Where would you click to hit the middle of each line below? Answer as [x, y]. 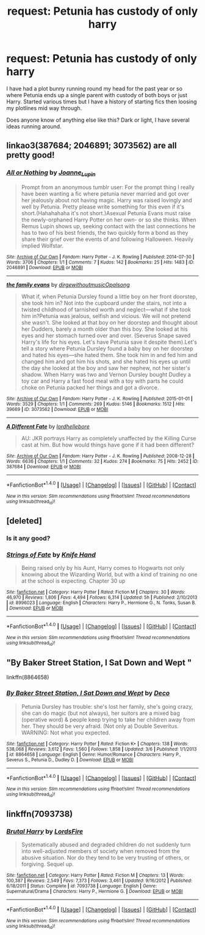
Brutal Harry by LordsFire [45, 831]
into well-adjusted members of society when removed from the [100, 851]
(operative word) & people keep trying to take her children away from [108, 719]
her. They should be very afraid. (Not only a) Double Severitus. [100, 726]
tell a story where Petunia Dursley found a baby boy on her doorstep [107, 348]
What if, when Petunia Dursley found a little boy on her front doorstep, [109, 296]
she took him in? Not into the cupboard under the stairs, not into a [104, 303]
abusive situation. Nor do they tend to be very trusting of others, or [106, 858]
